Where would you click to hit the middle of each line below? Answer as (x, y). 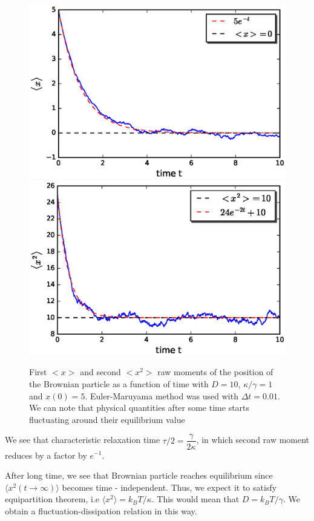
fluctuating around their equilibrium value (107, 419)
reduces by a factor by (46, 455)
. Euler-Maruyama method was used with (162, 395)
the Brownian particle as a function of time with (119, 384)
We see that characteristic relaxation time (83, 440)
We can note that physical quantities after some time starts (139, 408)
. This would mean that (195, 499)
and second (100, 372)
